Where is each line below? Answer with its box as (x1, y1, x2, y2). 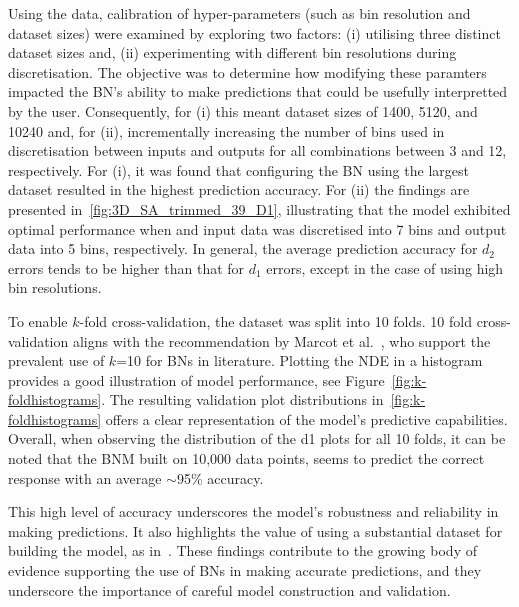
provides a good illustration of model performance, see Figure (8, 369, 385, 390)
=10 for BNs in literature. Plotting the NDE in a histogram (116, 350, 483, 371)
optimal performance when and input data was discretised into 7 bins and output (8, 218, 507, 239)
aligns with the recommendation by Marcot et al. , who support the (72, 330, 491, 351)
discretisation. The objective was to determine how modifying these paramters (8, 61, 487, 82)
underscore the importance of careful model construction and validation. (8, 579, 451, 600)
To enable (8, 310, 68, 331)
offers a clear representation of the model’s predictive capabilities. (105, 408, 508, 429)
